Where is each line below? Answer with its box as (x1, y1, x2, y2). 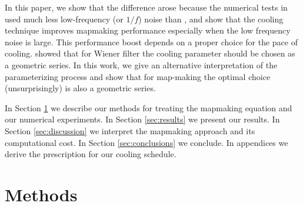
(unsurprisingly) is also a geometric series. (5, 82, 156, 94)
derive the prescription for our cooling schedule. (5, 148, 177, 160)
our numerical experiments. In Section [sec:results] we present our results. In (5, 113, 280, 125)
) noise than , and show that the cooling (138, 12, 284, 25)
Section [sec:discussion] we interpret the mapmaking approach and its (5, 124, 255, 137)
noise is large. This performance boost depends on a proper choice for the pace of (5, 35, 298, 48)
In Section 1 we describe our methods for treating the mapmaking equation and (5, 101, 292, 114)
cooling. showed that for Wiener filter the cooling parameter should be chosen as (5, 47, 295, 59)
